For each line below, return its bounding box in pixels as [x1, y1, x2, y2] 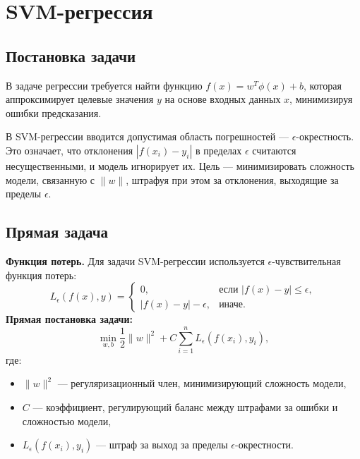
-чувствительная [272, 253, 341, 268]
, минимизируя [289, 92, 353, 106]
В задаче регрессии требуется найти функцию [6, 78, 203, 92]
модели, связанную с [6, 172, 95, 187]
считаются [252, 142, 296, 157]
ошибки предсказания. [6, 105, 102, 120]
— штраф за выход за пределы [96, 437, 228, 452]
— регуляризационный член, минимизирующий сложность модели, [57, 376, 347, 391]
